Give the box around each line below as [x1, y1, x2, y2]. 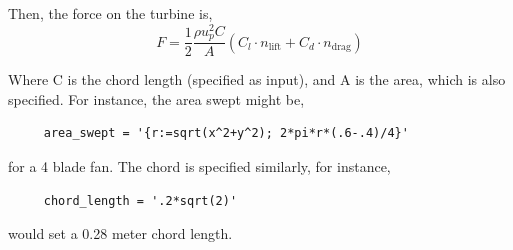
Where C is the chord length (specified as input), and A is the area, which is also [8, 69, 506, 90]
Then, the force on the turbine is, [8, 3, 213, 23]
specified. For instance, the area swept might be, [8, 88, 305, 109]
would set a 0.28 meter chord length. [8, 223, 233, 244]
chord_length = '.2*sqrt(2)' [43, 193, 238, 208]
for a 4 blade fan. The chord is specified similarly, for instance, [8, 155, 391, 176]
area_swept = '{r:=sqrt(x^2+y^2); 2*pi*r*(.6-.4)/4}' [43, 126, 409, 141]
